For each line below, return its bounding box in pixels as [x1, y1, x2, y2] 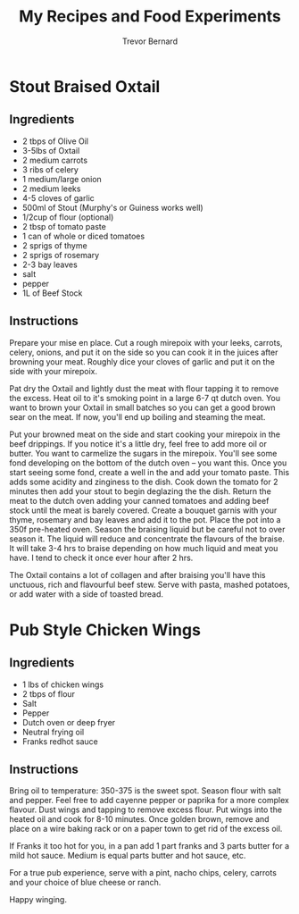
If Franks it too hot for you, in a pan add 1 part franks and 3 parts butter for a [9, 841, 290, 851]
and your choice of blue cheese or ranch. [9, 877, 162, 888]
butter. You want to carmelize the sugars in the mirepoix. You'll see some [9, 448, 278, 458]
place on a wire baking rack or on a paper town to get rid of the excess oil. [9, 824, 283, 834]
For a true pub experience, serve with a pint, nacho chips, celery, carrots [9, 868, 277, 878]
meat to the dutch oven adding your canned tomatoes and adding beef [9, 495, 270, 506]
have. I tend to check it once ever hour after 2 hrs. [9, 552, 194, 563]
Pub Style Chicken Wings [9, 619, 201, 640]
